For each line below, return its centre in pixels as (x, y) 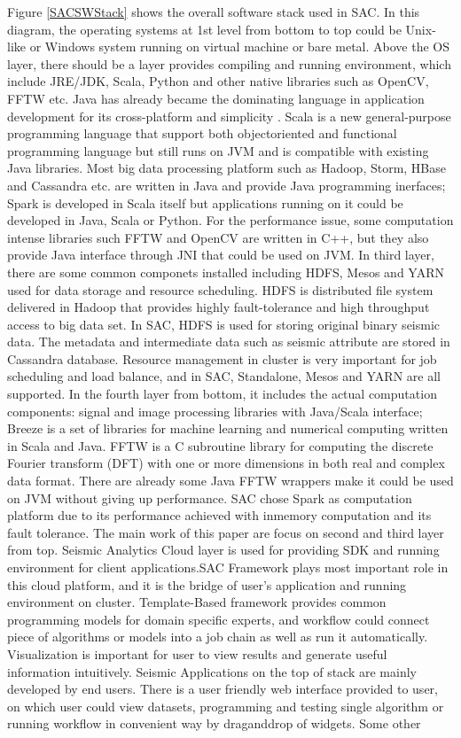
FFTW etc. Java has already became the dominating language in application (216, 98)
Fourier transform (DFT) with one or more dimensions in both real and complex (226, 463)
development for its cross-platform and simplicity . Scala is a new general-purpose (229, 116)
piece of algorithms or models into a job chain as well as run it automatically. (218, 637)
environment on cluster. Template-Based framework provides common (197, 602)
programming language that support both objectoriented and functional (202, 133)
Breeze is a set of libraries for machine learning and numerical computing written (228, 428)
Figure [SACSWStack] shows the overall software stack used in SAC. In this (214, 12)
